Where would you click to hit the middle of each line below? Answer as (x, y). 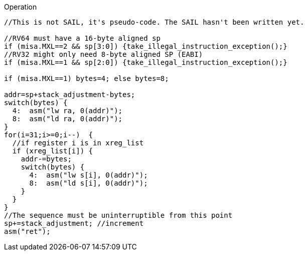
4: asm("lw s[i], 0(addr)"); (89, 175)
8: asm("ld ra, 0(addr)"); (67, 119)
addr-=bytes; (46, 159)
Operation (21, 7)
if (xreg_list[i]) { (53, 151)
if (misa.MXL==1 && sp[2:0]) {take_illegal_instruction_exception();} (146, 62)
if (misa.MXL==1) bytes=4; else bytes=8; (87, 78)
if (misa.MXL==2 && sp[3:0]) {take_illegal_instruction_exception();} (146, 46)
